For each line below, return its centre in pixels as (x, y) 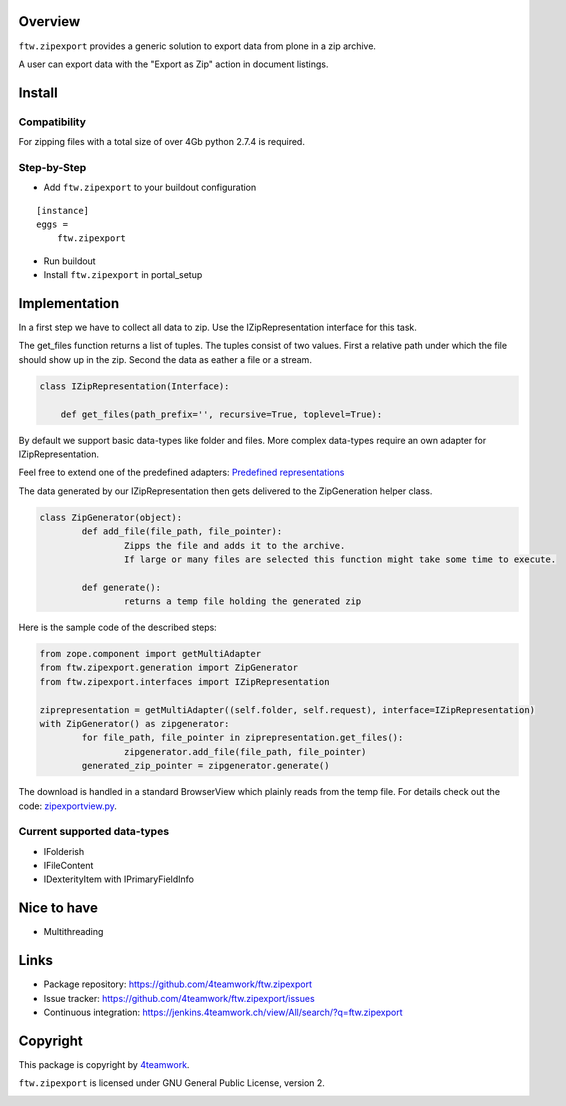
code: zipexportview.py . (67, 806)
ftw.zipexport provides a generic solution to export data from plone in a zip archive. (197, 46)
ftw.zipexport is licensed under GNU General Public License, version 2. (171, 1083)
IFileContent (68, 866)
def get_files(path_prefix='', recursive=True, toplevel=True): (221, 414)
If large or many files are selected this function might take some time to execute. (340, 559)
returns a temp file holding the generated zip (242, 601)
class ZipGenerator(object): (111, 517)
